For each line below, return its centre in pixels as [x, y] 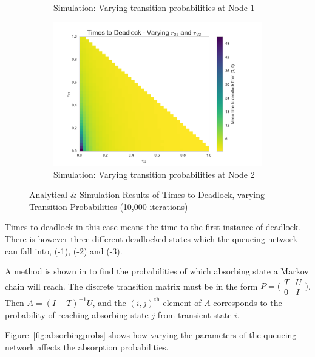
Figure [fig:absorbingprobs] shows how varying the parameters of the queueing [151, 335]
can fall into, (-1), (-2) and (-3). [64, 250]
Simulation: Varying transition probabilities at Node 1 [154, 7]
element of [182, 302]
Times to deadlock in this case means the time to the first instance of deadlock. [153, 227]
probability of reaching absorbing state [77, 314]
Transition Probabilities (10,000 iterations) [109, 206]
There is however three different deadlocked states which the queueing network [151, 239]
